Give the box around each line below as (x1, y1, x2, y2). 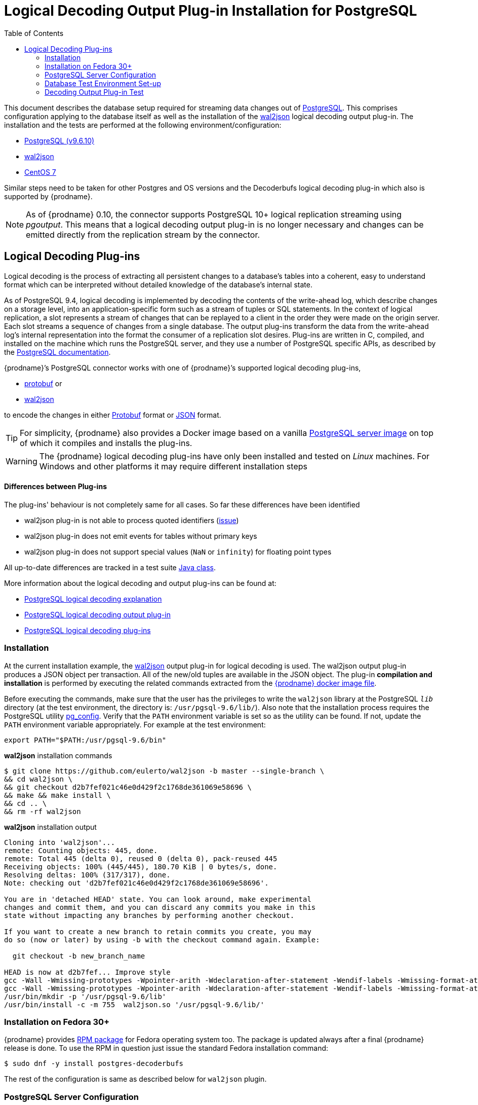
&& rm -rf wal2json (4, 807, 81, 816)
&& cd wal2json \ (4, 775, 72, 783)
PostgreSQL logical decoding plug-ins (24, 625, 151, 635)
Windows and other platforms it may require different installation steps (39, 461, 307, 471)
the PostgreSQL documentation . (4, 347, 111, 356)
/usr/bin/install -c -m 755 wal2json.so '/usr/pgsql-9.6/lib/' (4, 1000, 265, 1009)
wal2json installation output (4, 822, 97, 831)
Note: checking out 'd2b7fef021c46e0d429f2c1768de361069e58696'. (4, 878, 269, 887)
